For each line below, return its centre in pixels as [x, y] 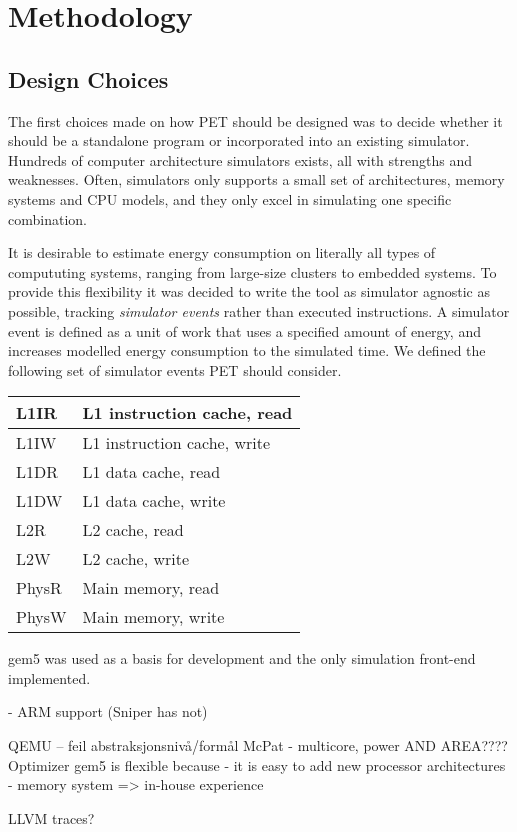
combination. [47, 218]
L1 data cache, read [151, 472]
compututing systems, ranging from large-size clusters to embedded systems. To [252, 271]
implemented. [49, 677]
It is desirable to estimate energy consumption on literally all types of [222, 252]
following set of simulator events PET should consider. [175, 369]
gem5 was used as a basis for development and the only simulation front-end [242, 658]
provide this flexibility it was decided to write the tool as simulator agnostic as [249, 291]
